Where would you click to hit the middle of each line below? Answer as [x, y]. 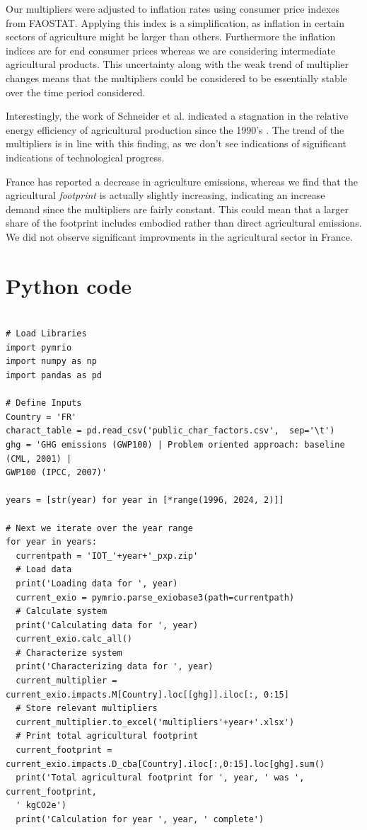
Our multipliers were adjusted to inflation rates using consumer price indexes [173, 8]
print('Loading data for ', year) [97, 583]
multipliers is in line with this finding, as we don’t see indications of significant [176, 143]
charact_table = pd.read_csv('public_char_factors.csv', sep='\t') [170, 431]
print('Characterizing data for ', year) [115, 667]
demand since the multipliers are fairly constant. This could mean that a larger [177, 209]
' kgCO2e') [41, 806]
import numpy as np [51, 362]
